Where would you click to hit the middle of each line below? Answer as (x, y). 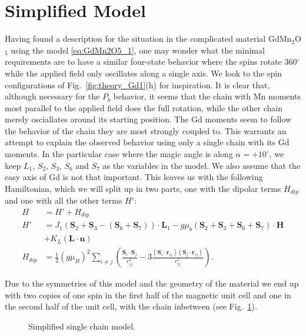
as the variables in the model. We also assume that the (202, 165)
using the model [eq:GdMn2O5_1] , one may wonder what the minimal (138, 50)
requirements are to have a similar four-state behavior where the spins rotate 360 (151, 61)
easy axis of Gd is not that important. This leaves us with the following (134, 177)
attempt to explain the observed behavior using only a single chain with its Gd (147, 142)
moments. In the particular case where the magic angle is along (119, 154)
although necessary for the (52, 96)
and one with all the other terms (64, 200)
